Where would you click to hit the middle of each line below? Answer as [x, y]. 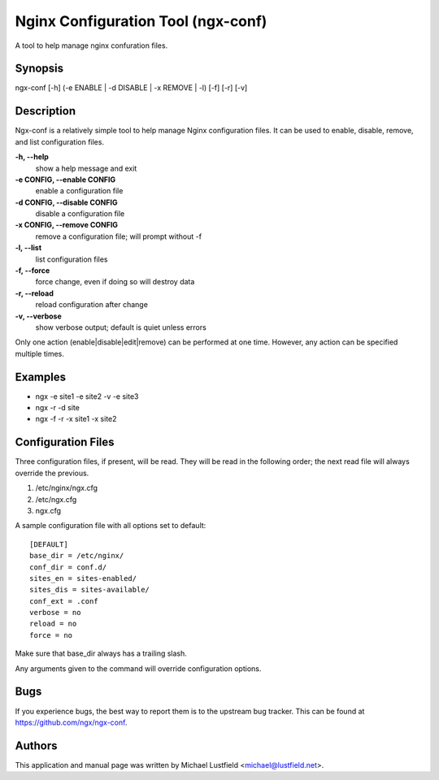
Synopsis [39, 69]
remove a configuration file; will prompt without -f [119, 236]
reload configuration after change [91, 305]
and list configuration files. [60, 141]
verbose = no [55, 613]
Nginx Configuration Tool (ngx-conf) [141, 21]
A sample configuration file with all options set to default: [111, 526]
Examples [41, 377]
